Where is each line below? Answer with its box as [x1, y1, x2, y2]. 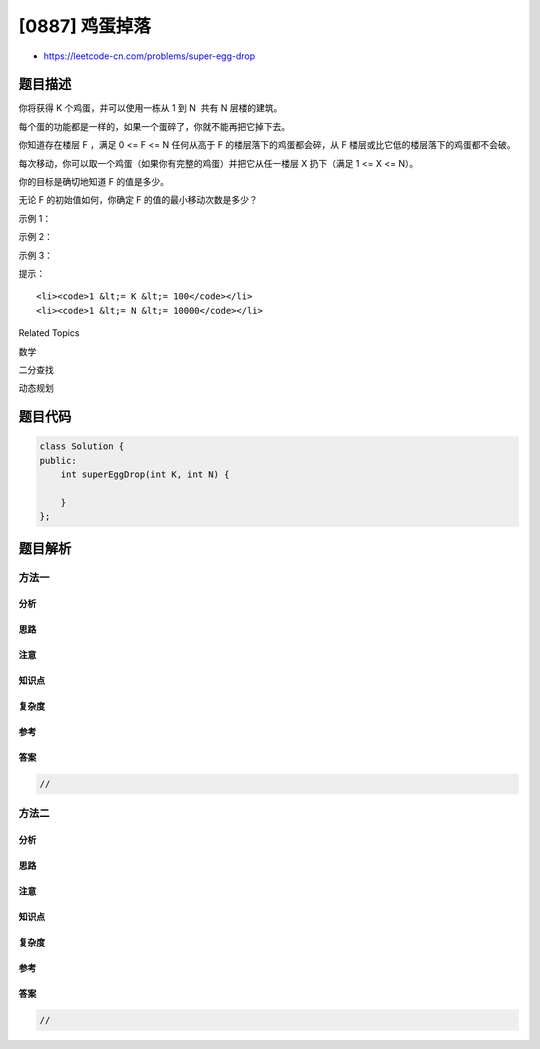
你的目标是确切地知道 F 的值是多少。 [18, 176, 170, 188]
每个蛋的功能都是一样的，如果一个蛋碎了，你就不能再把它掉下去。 [18, 120, 290, 132]
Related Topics [18, 327, 80, 339]
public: [39, 455, 77, 466]
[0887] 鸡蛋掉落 [18, 15, 152, 37]
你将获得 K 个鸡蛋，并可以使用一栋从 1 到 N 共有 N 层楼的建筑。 [18, 102, 283, 114]
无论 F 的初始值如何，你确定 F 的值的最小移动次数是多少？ [18, 194, 259, 206]
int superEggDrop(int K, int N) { [60, 469, 230, 480]
